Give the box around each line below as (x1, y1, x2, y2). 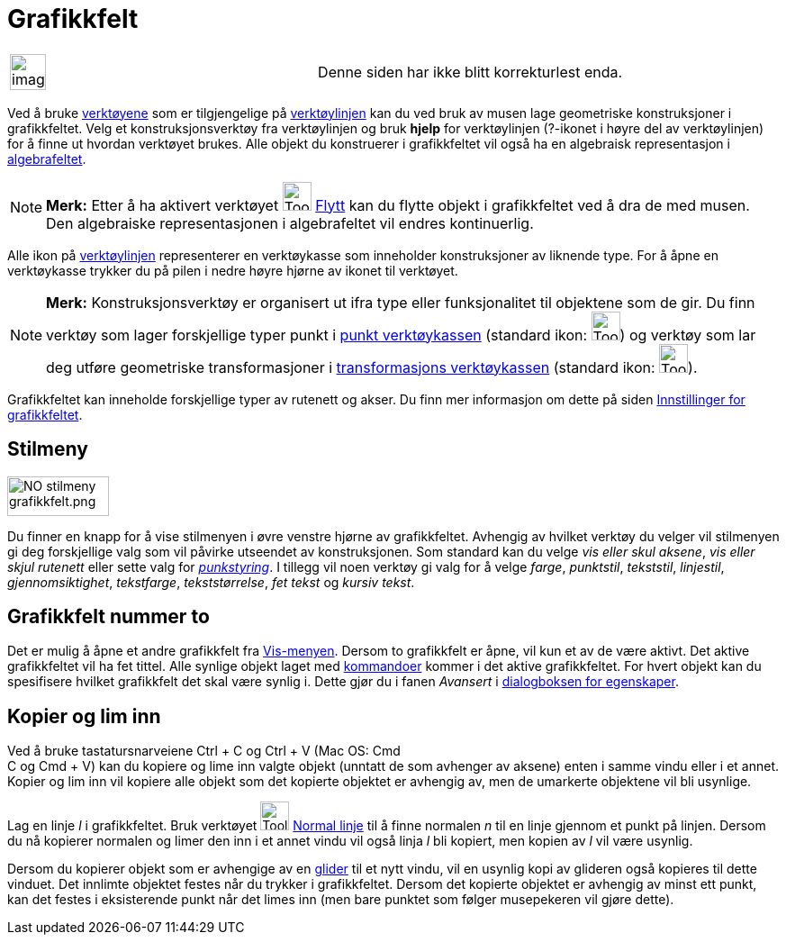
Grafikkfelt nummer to (7, 605, 210, 629)
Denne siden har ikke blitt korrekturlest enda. (318, 62, 623, 81)
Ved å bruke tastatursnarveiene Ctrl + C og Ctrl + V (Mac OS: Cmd (7, 743, 401, 759)
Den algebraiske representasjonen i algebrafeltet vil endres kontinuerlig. (46, 213, 534, 232)
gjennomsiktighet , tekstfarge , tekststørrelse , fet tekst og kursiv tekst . (7, 574, 415, 590)
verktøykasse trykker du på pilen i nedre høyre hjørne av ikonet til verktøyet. (7, 262, 458, 278)
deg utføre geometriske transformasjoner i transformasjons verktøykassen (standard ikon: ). (46, 358, 698, 376)
